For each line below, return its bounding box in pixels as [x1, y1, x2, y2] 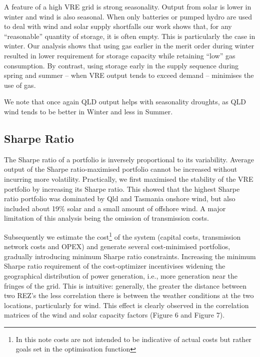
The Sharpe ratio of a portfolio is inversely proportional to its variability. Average [4, 154, 254, 164]
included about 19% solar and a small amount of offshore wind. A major [4, 203, 226, 213]
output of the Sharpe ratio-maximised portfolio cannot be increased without [4, 164, 237, 174]
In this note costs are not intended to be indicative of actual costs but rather [15, 334, 251, 344]
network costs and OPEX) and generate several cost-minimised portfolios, [4, 241, 230, 252]
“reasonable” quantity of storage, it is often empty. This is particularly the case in [4, 30, 255, 41]
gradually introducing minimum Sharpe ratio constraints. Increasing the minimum [4, 251, 256, 261]
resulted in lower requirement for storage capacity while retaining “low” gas [4, 50, 235, 60]
